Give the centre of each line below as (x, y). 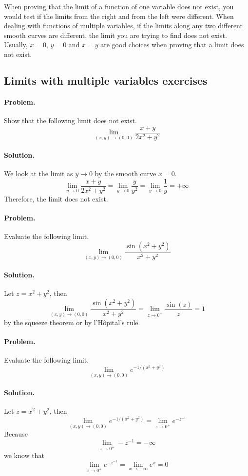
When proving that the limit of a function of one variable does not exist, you (119, 6)
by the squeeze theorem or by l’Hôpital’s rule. (72, 322)
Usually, (16, 45)
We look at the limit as (38, 174)
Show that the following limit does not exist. (70, 120)
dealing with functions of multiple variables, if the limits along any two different (123, 26)
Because (16, 434)
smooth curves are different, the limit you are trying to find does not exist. (115, 35)
